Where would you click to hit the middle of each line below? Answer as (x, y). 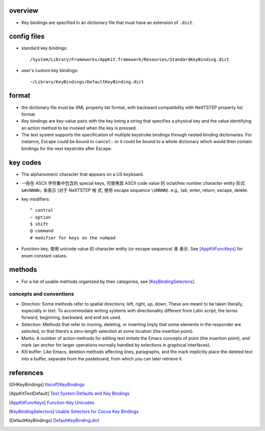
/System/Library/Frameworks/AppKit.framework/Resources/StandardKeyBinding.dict (130, 59)
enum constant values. (44, 255)
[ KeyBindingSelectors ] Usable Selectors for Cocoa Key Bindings (74, 411)
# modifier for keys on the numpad (73, 238)
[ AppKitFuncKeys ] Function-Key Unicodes (52, 403)
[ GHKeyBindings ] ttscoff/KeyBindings (47, 384)
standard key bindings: (44, 48)
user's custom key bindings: (50, 71)
